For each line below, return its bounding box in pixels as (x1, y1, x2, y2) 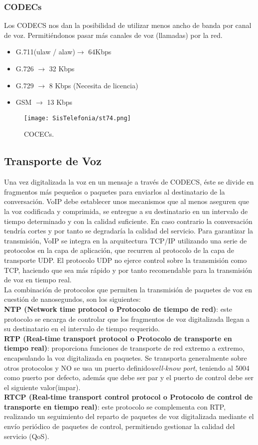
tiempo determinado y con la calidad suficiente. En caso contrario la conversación (4, 216, 253, 226)
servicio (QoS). (4, 431, 49, 441)
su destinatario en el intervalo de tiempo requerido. (4, 323, 160, 334)
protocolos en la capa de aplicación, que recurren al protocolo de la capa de (4, 245, 234, 255)
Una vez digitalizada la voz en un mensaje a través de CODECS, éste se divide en (4, 177, 254, 187)
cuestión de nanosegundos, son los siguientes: (4, 294, 141, 304)
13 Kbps (47, 97, 73, 107)
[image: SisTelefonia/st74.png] (24, 114, 131, 122)
